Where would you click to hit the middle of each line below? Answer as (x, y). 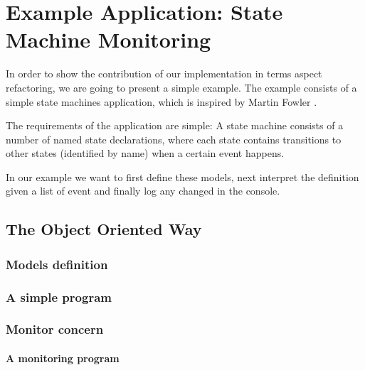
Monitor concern (55, 329)
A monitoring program (63, 358)
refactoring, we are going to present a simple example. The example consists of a (181, 87)
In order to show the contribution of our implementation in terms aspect (164, 74)
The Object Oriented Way (104, 229)
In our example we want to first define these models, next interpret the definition (182, 176)
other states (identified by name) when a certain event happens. (145, 153)
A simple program (59, 296)
